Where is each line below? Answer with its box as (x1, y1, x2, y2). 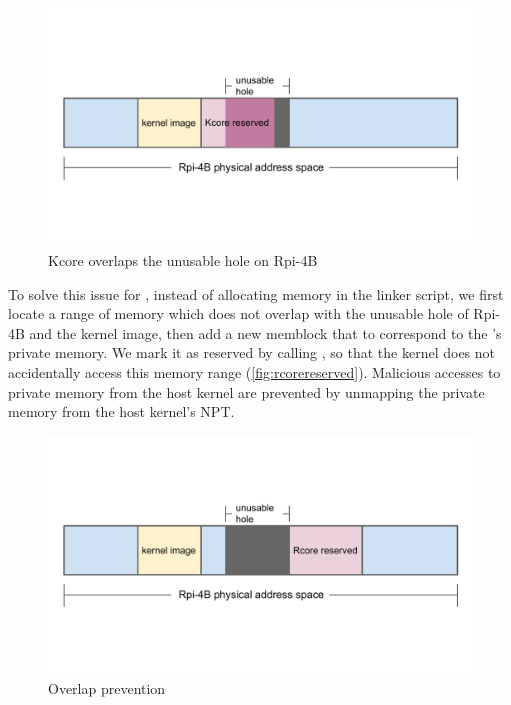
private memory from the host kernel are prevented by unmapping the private (8, 381, 485, 402)
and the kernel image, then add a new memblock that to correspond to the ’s (29, 322, 502, 343)
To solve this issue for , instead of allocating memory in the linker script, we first (8, 283, 504, 304)
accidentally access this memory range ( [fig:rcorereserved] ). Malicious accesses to (8, 362, 501, 383)
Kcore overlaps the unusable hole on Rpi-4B (48, 250, 318, 271)
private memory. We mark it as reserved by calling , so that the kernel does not (8, 342, 496, 363)
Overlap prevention (48, 677, 166, 698)
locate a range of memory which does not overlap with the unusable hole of (8, 303, 469, 324)
